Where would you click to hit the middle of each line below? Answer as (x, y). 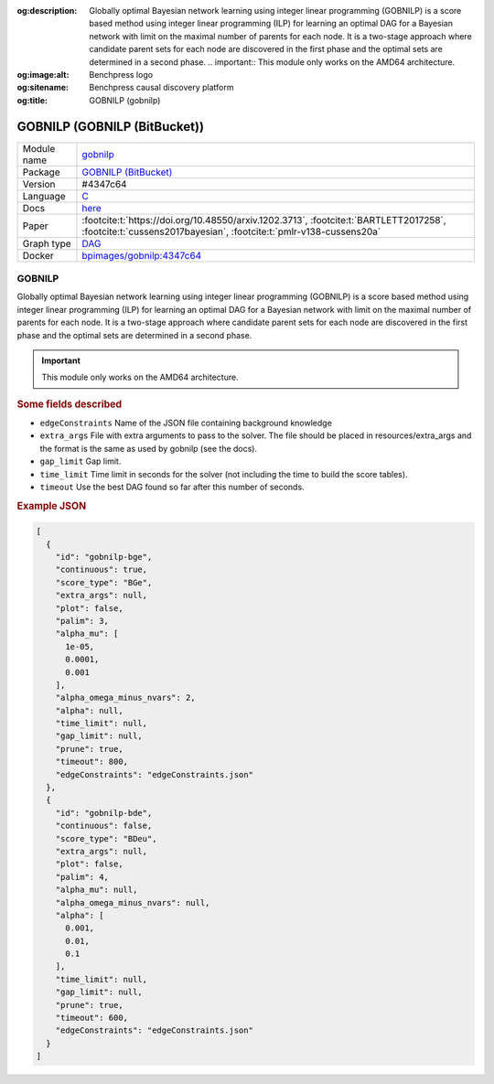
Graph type (47, 243)
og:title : (32, 100)
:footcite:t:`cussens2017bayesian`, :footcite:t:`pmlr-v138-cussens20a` (231, 231)
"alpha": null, (89, 710)
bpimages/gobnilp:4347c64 (142, 255)
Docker (38, 255)
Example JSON (52, 506)
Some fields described (70, 404)
